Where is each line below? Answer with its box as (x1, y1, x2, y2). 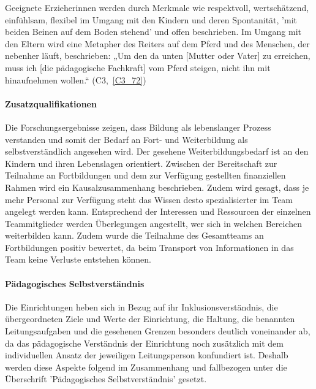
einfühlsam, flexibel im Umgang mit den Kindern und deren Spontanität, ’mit (5, 13, 298, 26)
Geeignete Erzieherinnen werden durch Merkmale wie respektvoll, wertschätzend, (5, 1, 309, 13)
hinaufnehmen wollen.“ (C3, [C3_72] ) (5, 73, 146, 86)
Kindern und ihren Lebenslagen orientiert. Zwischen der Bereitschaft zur (5, 156, 277, 169)
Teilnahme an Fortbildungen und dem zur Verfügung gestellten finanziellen (5, 169, 286, 182)
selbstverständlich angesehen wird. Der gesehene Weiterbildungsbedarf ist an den (5, 145, 309, 158)
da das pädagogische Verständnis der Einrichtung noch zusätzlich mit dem (5, 336, 284, 349)
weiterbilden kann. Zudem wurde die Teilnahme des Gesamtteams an (5, 229, 264, 242)
